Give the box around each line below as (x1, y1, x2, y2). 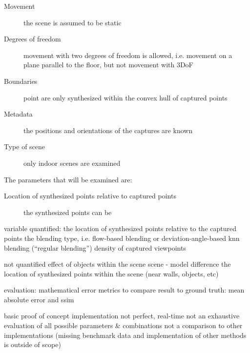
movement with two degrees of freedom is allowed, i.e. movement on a (23, 50, 232, 60)
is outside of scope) (4, 339, 61, 350)
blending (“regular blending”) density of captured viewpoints (4, 242, 186, 253)
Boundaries (4, 76, 38, 86)
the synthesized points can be (23, 207, 112, 217)
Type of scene (4, 141, 45, 152)
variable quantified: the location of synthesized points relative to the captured (4, 223, 236, 234)
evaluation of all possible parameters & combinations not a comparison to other (4, 320, 243, 331)
